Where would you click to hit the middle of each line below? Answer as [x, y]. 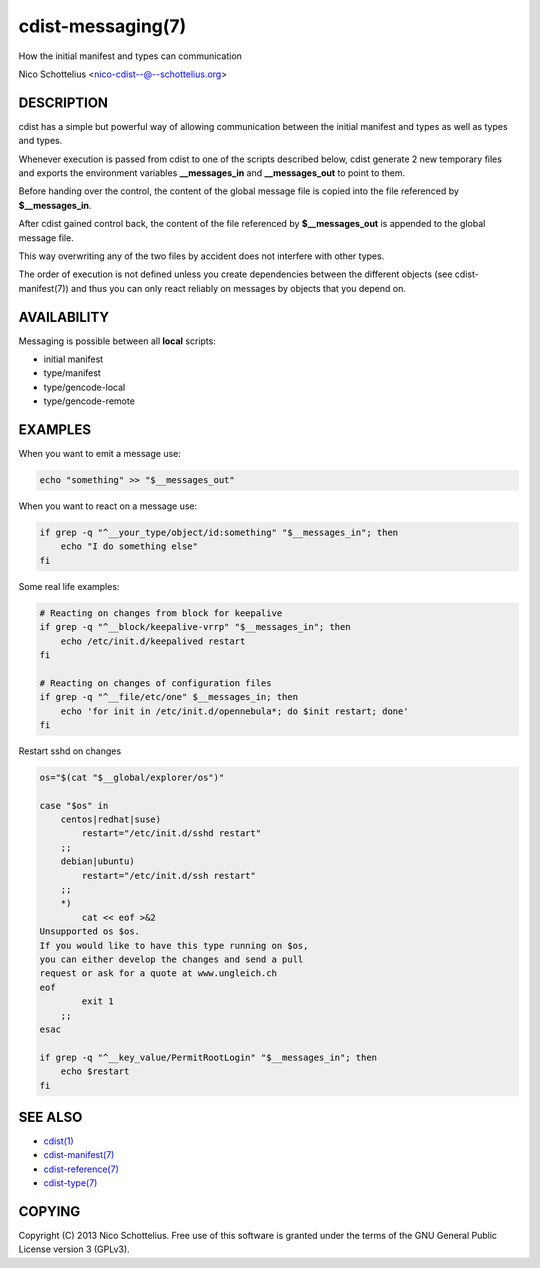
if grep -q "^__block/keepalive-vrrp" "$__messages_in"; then [195, 627]
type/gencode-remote [89, 401]
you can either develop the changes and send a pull [171, 959]
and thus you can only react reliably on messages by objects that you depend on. [238, 288]
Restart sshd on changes [70, 751]
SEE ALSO [50, 1116]
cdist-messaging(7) [102, 26]
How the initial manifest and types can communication [130, 56]
